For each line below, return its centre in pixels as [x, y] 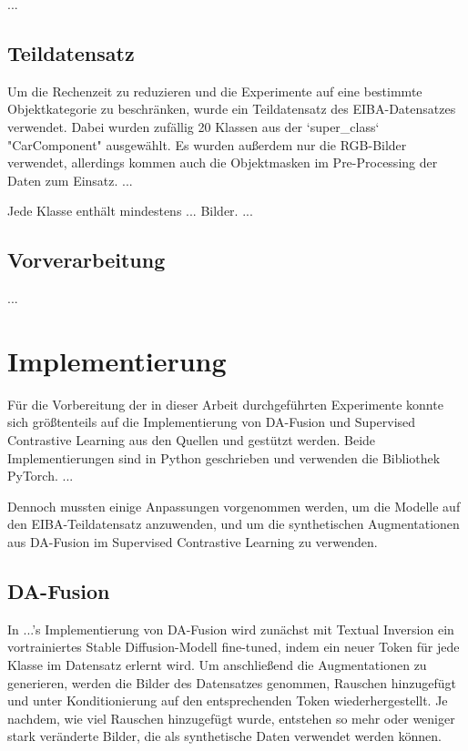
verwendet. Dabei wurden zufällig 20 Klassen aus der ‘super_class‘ [193, 126]
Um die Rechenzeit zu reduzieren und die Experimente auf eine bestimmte [215, 91]
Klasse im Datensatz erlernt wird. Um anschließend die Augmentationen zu [217, 665]
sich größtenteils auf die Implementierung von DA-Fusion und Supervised [212, 422]
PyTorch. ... [41, 476]
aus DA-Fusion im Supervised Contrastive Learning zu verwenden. [193, 542]
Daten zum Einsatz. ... [70, 180]
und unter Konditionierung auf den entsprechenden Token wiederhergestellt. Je [228, 700]
